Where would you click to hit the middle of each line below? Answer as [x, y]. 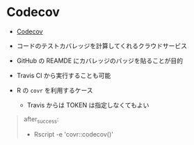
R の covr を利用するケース [55, 90]
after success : [41, 120]
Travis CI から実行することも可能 [64, 75]
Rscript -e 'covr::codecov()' [74, 134]
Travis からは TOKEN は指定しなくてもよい [88, 105]
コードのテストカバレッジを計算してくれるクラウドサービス [102, 45]
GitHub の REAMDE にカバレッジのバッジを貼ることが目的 [100, 61]
